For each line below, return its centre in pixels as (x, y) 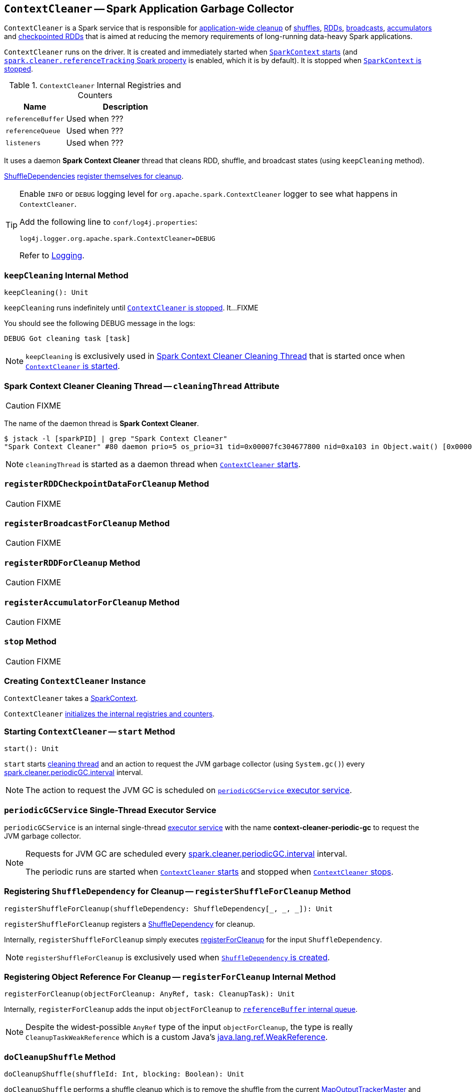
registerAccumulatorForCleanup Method (92, 602)
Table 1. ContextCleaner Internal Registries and (95, 85)
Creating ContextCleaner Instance (75, 681)
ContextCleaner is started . (73, 366)
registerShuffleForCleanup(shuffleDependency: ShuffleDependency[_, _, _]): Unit (168, 908)
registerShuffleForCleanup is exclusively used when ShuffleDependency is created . (178, 957)
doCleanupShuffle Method (60, 1057)
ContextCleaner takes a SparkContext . (71, 698)
